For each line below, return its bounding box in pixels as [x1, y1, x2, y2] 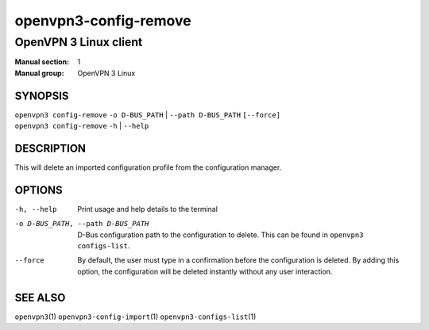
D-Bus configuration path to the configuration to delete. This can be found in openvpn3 [77, 230, 364, 240]
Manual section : [14, 57, 70, 67]
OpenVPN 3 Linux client [14, 35, 143, 49]
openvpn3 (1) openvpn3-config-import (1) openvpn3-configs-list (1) [14, 312, 257, 321]
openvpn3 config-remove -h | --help [14, 121, 149, 131]
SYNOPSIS [14, 89, 69, 102]
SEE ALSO [14, 290, 66, 305]
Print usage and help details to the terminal [77, 204, 218, 213]
